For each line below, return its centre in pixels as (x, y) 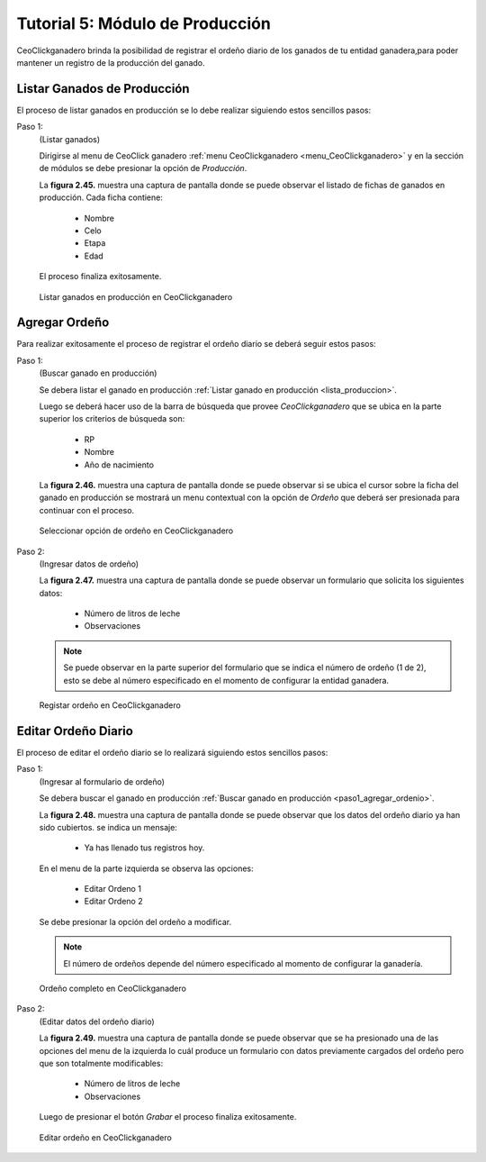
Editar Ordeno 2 (113, 902)
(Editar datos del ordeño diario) (97, 1021)
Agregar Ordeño (63, 323)
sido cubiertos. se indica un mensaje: (108, 827)
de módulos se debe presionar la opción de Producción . (143, 168)
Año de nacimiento (119, 465)
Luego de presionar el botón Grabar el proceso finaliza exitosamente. (168, 1117)
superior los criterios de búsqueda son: (112, 419)
